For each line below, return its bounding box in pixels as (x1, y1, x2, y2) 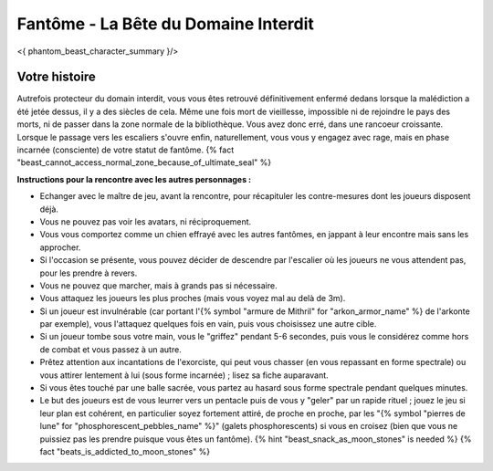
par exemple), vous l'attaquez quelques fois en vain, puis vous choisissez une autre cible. (39, 319, 377, 330)
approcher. (39, 242, 81, 253)
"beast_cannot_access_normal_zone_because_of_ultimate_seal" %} (16, 157, 272, 168)
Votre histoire (16, 69, 96, 85)
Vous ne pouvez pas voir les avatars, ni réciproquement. (39, 215, 252, 227)
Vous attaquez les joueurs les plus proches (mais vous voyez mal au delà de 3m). (39, 293, 346, 304)
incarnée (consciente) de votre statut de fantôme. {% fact (16, 144, 235, 155)
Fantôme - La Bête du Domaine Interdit (16, 14, 315, 34)
